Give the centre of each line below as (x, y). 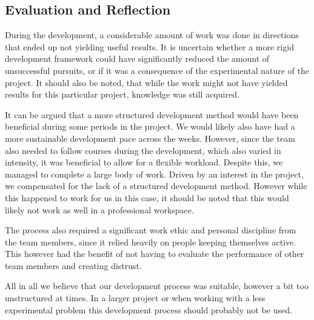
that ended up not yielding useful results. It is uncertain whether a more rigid (149, 46)
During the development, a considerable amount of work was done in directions (152, 35)
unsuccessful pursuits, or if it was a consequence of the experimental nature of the (157, 70)
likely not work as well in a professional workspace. (99, 209)
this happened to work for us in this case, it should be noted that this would (147, 197)
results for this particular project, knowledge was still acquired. (122, 94)
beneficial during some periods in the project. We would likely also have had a (150, 126)
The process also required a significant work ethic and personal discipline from (151, 230)
